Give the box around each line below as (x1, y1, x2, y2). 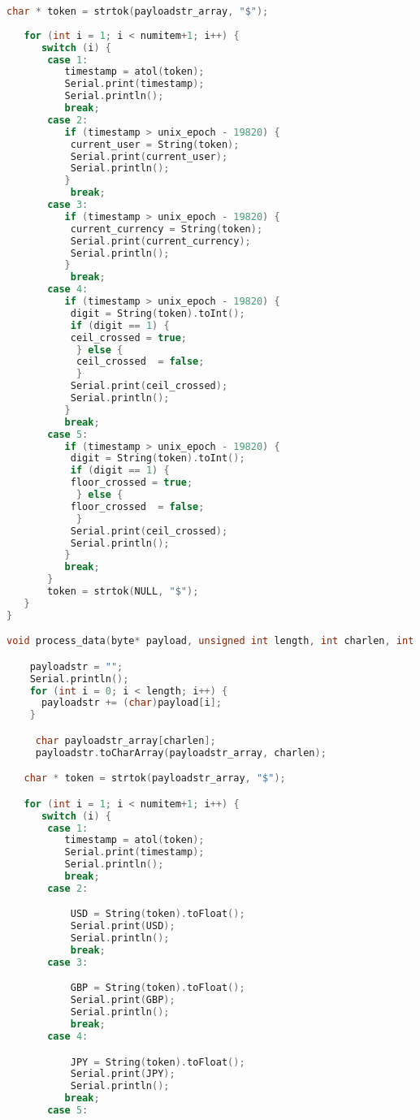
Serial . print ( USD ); (70, 920, 175, 932)
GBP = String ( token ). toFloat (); (70, 982, 245, 994)
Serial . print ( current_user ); (70, 150, 228, 162)
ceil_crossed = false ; (76, 356, 205, 368)
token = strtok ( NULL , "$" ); (47, 586, 199, 597)
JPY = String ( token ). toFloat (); (70, 1056, 245, 1068)
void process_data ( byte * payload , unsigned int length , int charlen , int (6, 635, 414, 647)
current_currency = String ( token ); (70, 223, 263, 235)
